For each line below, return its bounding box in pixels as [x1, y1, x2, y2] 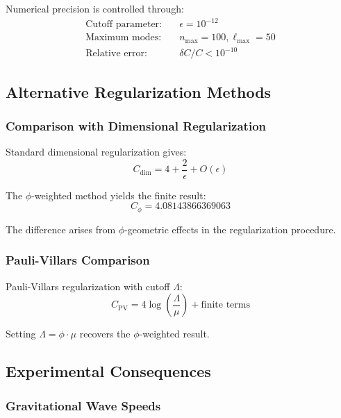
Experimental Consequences [6, 360, 211, 382]
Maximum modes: [85, 33, 162, 43]
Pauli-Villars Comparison [6, 251, 150, 269]
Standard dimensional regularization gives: [6, 144, 187, 159]
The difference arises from [6, 221, 116, 236]
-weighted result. [139, 326, 210, 341]
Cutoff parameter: [85, 19, 162, 30]
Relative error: [85, 49, 147, 59]
